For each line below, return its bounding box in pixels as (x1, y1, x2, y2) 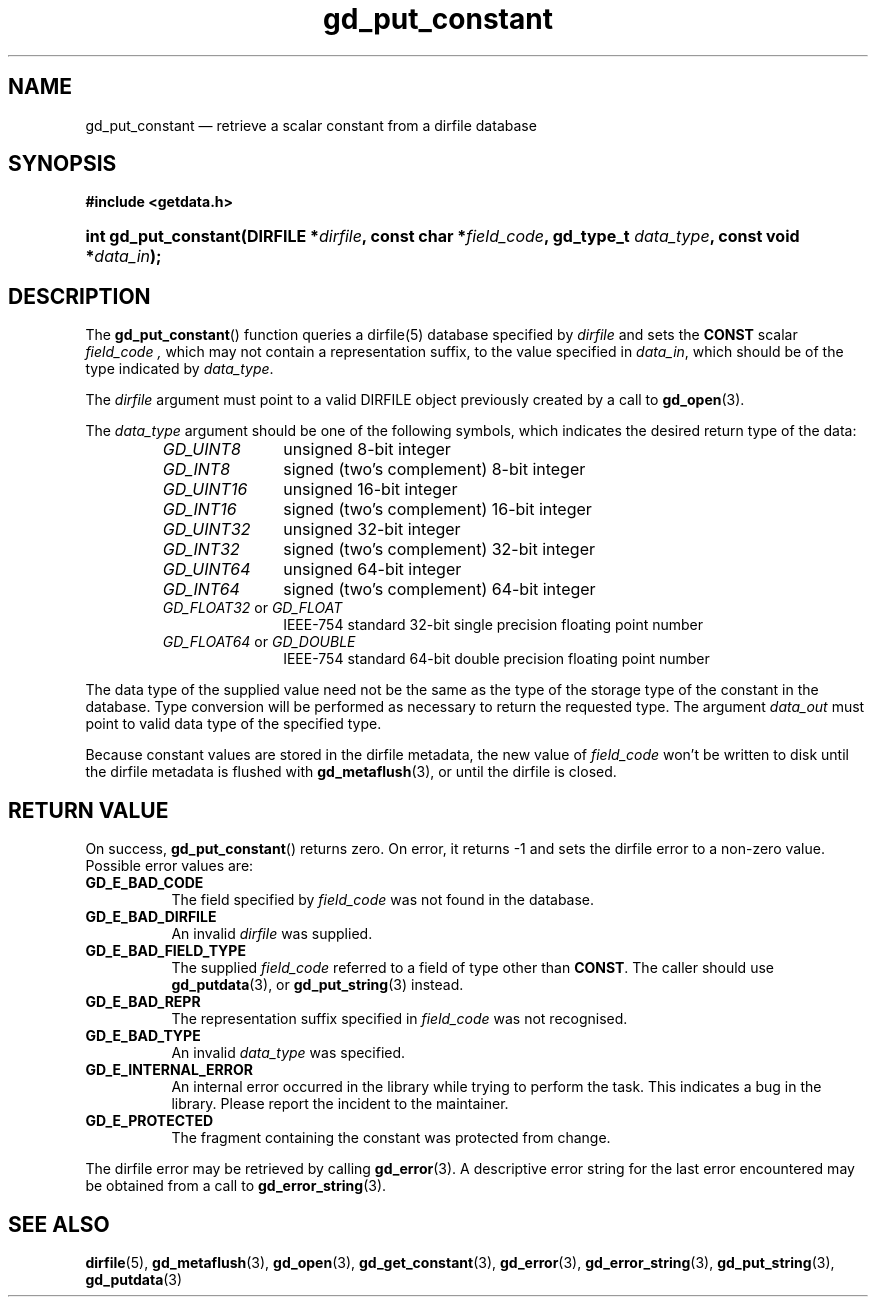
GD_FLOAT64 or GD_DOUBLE (162, 633, 356, 651)
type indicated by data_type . (85, 360, 274, 378)
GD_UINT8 (162, 439, 241, 460)
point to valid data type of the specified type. (85, 715, 382, 733)
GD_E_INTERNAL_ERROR (85, 1061, 253, 1079)
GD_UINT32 (162, 519, 251, 540)
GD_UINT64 (162, 559, 251, 580)
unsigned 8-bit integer (283, 439, 451, 460)
